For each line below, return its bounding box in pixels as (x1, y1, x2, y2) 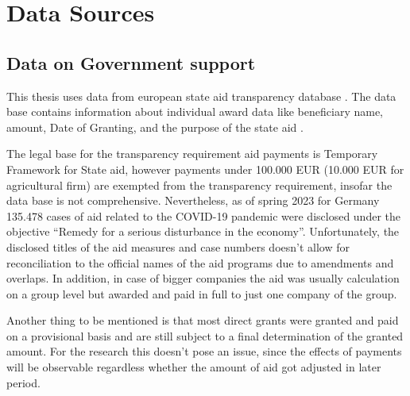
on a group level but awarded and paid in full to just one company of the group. (6, 285, 397, 302)
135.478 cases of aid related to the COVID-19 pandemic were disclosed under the (6, 207, 401, 224)
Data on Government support (6, 50, 256, 75)
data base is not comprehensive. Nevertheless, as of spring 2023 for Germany (6, 192, 380, 209)
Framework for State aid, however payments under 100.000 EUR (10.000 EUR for (6, 160, 404, 177)
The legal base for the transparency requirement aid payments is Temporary (6, 145, 378, 162)
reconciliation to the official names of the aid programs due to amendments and (6, 254, 394, 271)
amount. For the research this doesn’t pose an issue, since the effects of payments (6, 343, 402, 359)
